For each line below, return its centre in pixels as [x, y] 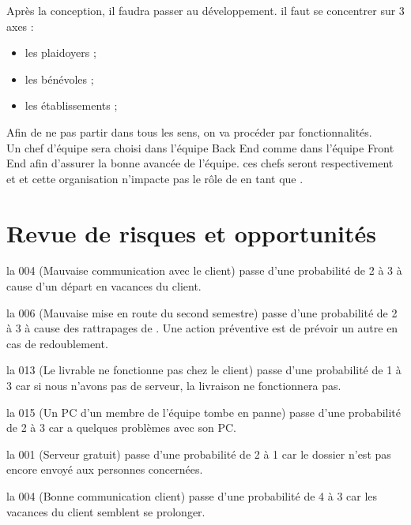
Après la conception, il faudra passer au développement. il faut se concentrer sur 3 [205, 10]
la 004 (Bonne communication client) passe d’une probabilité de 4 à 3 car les [192, 496]
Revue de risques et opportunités [192, 232]
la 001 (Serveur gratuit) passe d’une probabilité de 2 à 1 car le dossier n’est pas [199, 454]
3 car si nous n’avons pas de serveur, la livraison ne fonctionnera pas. [174, 386]
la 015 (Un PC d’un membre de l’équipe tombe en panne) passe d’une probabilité [204, 412]
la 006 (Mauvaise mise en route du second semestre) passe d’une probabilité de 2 [202, 312]
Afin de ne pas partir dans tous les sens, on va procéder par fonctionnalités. [189, 131]
